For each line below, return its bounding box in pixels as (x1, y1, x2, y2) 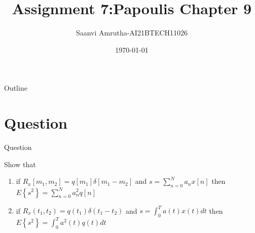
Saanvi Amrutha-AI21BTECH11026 (76, 27, 188, 38)
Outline (4, 83, 27, 93)
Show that (4, 159, 36, 169)
